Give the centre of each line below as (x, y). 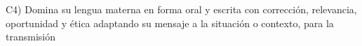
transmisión (31, 37)
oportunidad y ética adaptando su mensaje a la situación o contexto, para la (170, 23)
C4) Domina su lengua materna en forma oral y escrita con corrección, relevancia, (181, 9)
